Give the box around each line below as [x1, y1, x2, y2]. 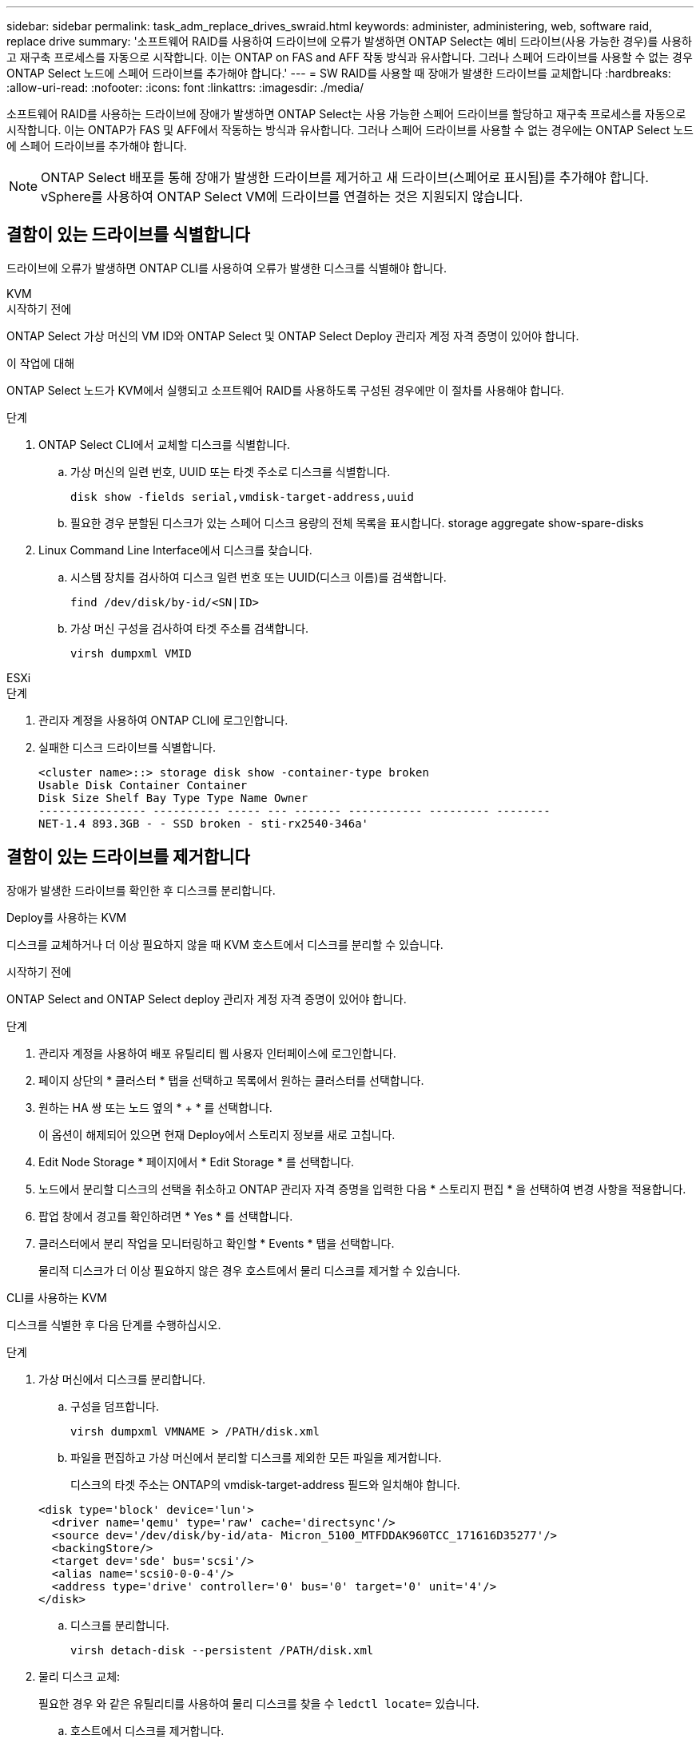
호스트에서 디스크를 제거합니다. [70, 1723, 225, 1737]
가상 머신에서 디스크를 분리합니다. [38, 1372, 206, 1386]
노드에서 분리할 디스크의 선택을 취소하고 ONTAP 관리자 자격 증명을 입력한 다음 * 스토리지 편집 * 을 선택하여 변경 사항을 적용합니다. [38, 1181, 686, 1196]
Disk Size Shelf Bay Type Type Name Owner [38, 791, 308, 804]
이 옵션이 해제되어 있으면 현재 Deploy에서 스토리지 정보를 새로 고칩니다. [38, 1127, 396, 1141]
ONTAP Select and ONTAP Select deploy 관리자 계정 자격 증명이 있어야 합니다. [6, 991, 407, 1006]
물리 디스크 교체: [38, 1669, 121, 1683]
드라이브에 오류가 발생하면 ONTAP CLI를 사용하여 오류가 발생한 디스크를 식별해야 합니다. [6, 260, 447, 275]
